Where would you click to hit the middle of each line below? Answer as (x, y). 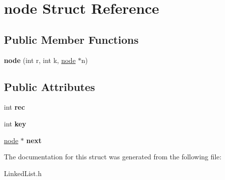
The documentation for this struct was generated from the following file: (113, 157)
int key (15, 123)
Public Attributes (50, 86)
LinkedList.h (23, 173)
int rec (14, 107)
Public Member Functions (71, 39)
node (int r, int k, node (40, 60)
